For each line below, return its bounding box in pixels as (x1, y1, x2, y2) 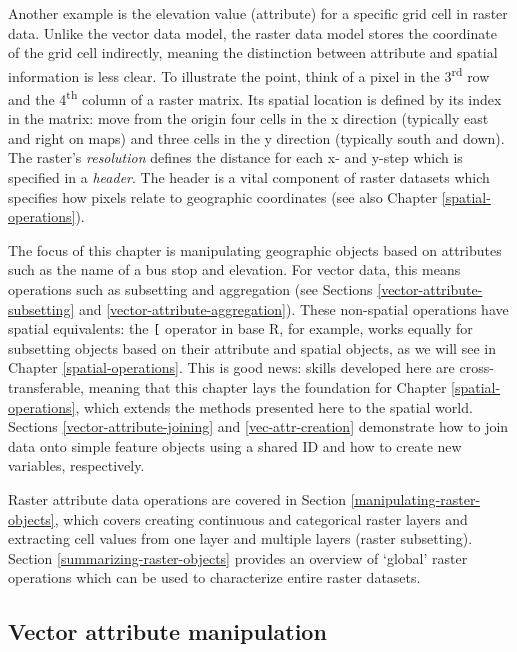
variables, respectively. (8, 455, 145, 476)
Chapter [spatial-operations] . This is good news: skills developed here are (8, 357, 455, 378)
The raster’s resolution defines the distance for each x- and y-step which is (8, 147, 463, 168)
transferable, (8, 377, 85, 398)
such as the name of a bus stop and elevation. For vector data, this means (8, 259, 461, 280)
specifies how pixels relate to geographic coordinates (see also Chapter (8, 186, 438, 207)
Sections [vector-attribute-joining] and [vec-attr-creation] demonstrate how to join (8, 416, 509, 437)
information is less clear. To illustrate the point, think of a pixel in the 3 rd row (8, 62, 490, 86)
